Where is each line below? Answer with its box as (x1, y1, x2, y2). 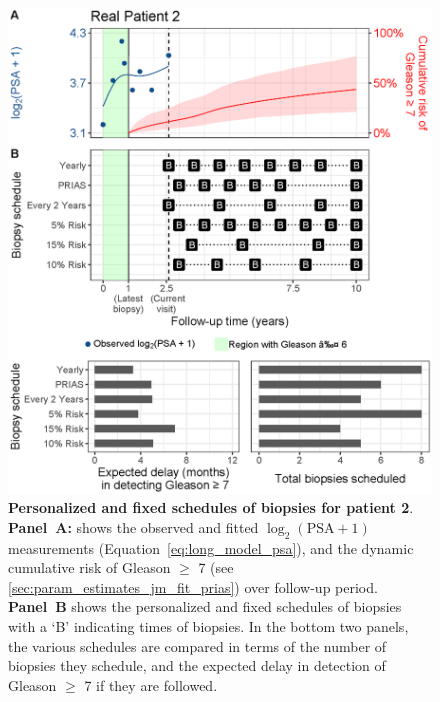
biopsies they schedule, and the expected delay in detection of (8, 655, 386, 676)
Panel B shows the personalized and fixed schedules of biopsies (8, 596, 402, 617)
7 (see (198, 557, 234, 578)
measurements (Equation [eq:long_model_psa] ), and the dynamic (8, 537, 414, 558)
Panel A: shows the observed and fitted (8, 516, 259, 537)
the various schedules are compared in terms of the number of (8, 635, 387, 656)
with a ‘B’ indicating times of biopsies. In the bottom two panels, (8, 616, 409, 636)
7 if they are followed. (84, 674, 218, 695)
